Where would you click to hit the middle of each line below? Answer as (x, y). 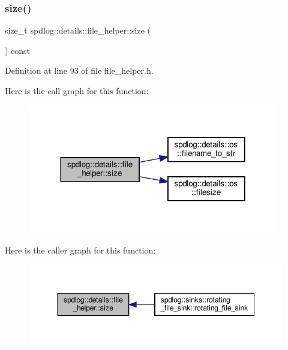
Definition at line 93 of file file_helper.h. (79, 70)
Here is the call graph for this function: (77, 90)
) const (18, 50)
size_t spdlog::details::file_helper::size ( (78, 30)
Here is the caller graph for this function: (80, 250)
